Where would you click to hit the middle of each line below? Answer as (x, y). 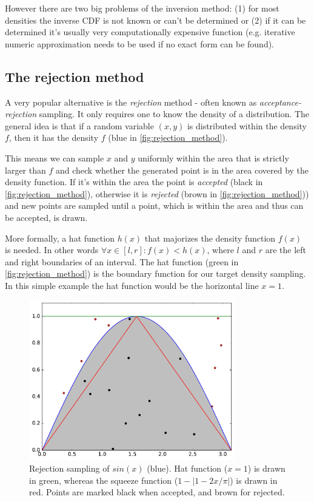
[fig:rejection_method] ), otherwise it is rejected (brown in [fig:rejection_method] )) (157, 193)
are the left (286, 250)
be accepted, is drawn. (46, 217)
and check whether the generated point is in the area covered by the (182, 170)
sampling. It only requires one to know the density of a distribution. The (174, 114)
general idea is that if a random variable (79, 125)
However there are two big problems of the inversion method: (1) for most (142, 8)
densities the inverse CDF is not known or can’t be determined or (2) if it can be (155, 20)
